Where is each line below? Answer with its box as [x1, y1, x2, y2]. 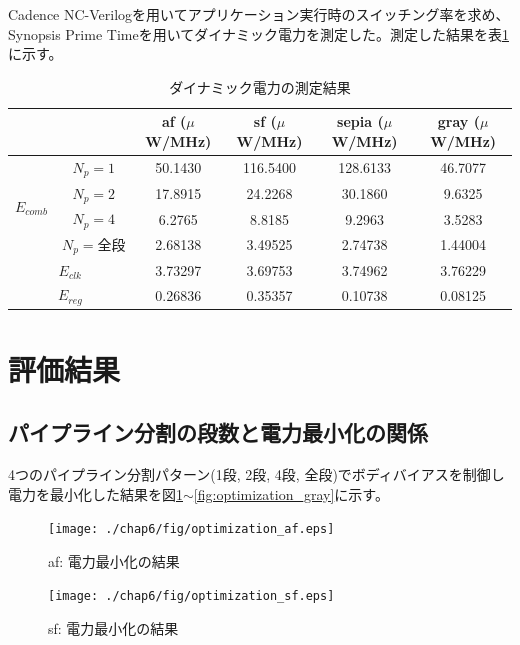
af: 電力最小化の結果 [48, 550, 180, 571]
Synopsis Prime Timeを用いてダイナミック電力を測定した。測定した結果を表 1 [8, 23, 509, 44]
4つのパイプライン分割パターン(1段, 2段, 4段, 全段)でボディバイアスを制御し [8, 464, 505, 484]
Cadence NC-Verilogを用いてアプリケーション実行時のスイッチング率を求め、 [8, 4, 510, 24]
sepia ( [337, 111, 384, 132]
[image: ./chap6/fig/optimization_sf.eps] [48, 589, 335, 604]
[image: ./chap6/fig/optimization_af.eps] [48, 522, 335, 537]
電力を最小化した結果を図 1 [8, 483, 183, 504]
